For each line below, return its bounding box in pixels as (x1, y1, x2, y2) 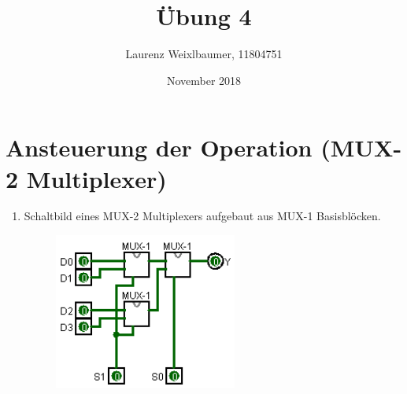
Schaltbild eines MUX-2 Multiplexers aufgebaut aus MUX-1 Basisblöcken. (24, 208, 381, 224)
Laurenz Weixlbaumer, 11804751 (125, 46, 283, 62)
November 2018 (166, 72, 242, 88)
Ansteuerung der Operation (6, 131, 313, 164)
